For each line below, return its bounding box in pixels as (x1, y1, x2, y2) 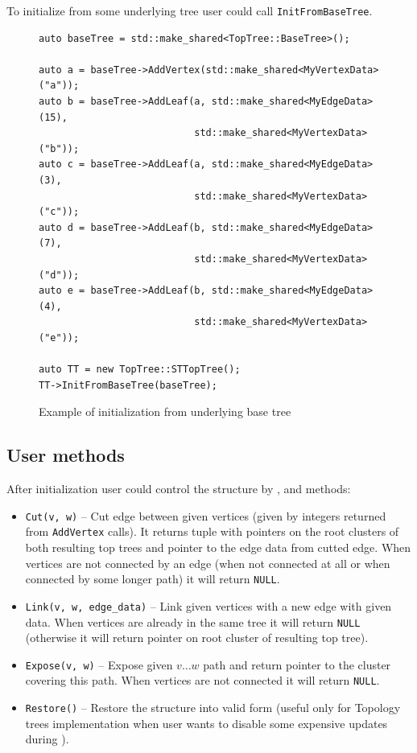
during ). (25, 730, 69, 747)
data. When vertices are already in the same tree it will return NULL (25, 613, 361, 630)
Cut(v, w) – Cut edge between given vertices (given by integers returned (25, 507, 386, 524)
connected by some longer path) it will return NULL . (25, 570, 280, 587)
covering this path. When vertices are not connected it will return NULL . (25, 672, 380, 689)
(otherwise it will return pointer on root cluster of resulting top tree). (25, 629, 369, 646)
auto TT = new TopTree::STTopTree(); (39, 364, 241, 376)
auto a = (39, 64, 85, 76)
